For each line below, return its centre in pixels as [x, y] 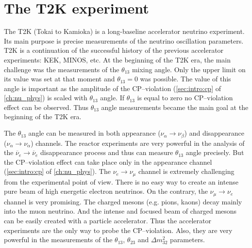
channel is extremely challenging [186, 171]
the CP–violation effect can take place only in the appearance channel [108, 162]
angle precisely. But [215, 152]
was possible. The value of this [185, 79]
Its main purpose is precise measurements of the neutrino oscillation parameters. [124, 40]
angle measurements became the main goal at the [175, 107]
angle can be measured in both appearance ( [94, 133]
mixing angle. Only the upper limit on [189, 69]
